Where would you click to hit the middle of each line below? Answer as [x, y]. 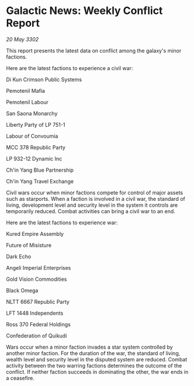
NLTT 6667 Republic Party [38, 301]
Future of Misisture [29, 245]
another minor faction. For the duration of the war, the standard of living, [93, 353]
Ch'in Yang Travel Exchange [40, 181]
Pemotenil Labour [27, 102]
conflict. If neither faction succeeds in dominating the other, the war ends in [97, 371]
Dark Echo [19, 256]
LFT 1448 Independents [35, 313]
